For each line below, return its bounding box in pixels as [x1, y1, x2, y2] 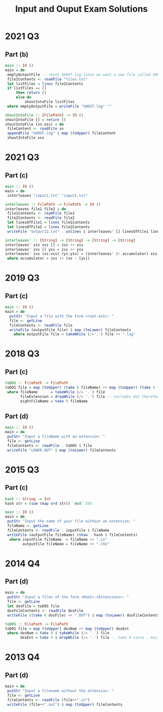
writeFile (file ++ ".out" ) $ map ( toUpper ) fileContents [7, 702, 123, 707]
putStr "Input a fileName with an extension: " [7, 434, 105, 439]
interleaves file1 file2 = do [5, 206, 66, 212]
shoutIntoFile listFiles [24, 99, 75, 104]
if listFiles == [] [7, 86, 47, 91]
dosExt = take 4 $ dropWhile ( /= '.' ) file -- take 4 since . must [20, 635, 160, 640]
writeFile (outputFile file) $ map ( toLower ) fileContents [9, 327, 131, 332]
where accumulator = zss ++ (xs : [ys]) [7, 256, 90, 261]
